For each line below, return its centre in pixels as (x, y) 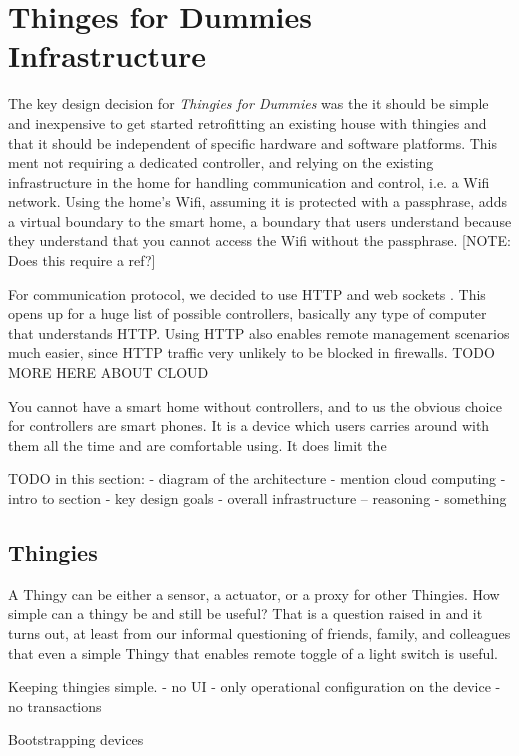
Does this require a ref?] (82, 260)
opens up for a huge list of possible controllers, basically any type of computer (247, 313)
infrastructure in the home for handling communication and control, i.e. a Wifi (249, 181)
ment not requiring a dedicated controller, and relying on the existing (221, 162)
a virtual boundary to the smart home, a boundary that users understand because (260, 220)
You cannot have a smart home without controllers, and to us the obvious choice (255, 405)
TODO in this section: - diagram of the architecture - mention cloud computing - (257, 478)
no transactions (55, 705)
